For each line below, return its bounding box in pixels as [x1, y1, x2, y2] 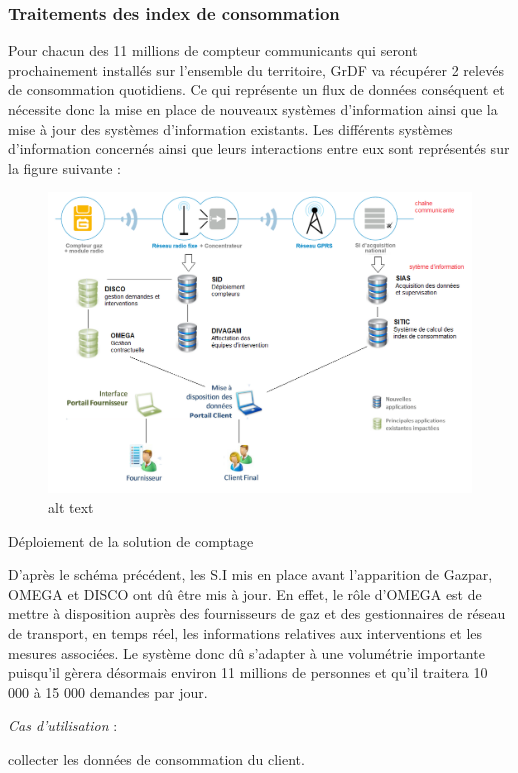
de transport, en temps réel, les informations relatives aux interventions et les [8, 622, 483, 643]
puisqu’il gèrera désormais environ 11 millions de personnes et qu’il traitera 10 [8, 662, 488, 683]
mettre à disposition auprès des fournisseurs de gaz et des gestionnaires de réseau [8, 603, 506, 624]
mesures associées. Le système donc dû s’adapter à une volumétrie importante [8, 642, 485, 663]
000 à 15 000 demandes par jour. [8, 681, 208, 702]
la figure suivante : [8, 157, 121, 178]
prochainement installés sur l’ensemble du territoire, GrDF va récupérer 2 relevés [8, 59, 504, 80]
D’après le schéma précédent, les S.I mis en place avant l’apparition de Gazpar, [8, 564, 493, 585]
